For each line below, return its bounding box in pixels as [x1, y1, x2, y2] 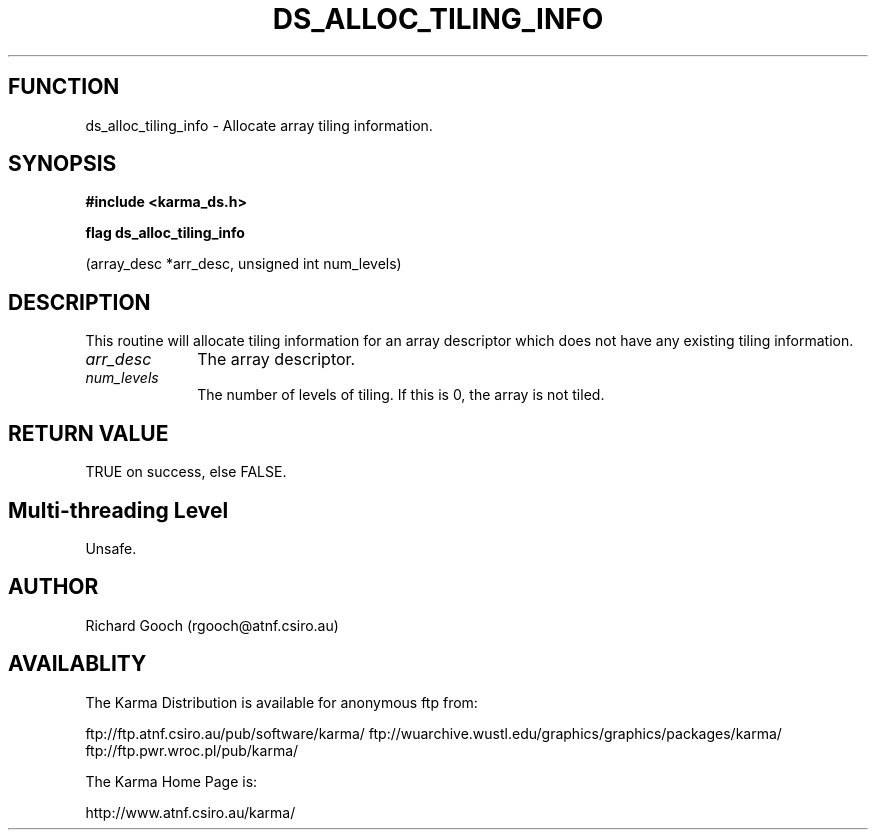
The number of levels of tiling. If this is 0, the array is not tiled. [197, 386, 605, 404]
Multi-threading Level [8, 497, 229, 523]
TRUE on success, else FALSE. [85, 463, 287, 481]
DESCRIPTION [8, 289, 151, 315]
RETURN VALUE [8, 420, 169, 446]
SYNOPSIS [8, 151, 117, 177]
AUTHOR [8, 574, 99, 600]
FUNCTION [8, 74, 120, 100]
